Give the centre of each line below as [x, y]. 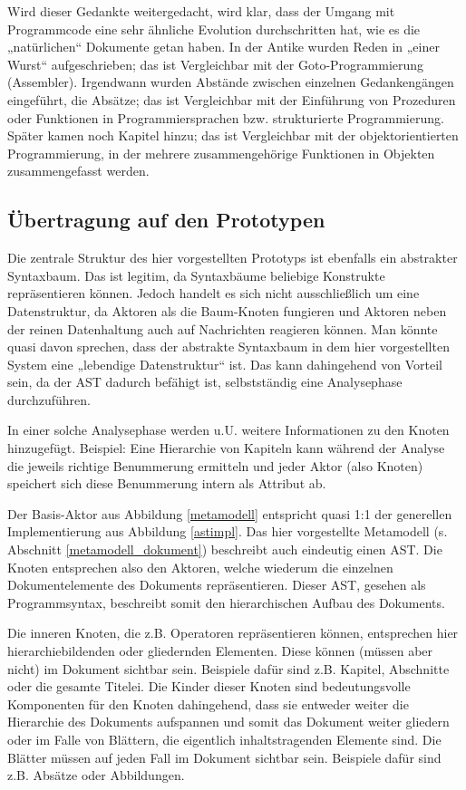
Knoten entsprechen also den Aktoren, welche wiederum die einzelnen [200, 567]
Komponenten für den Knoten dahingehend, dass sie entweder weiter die [208, 703]
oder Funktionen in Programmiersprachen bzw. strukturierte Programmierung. [226, 117]
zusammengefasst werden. [78, 171]
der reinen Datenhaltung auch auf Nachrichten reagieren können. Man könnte [223, 328]
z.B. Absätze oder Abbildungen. [96, 775]
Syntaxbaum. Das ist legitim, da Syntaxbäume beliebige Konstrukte [196, 275]
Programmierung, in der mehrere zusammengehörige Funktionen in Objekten [221, 153]
